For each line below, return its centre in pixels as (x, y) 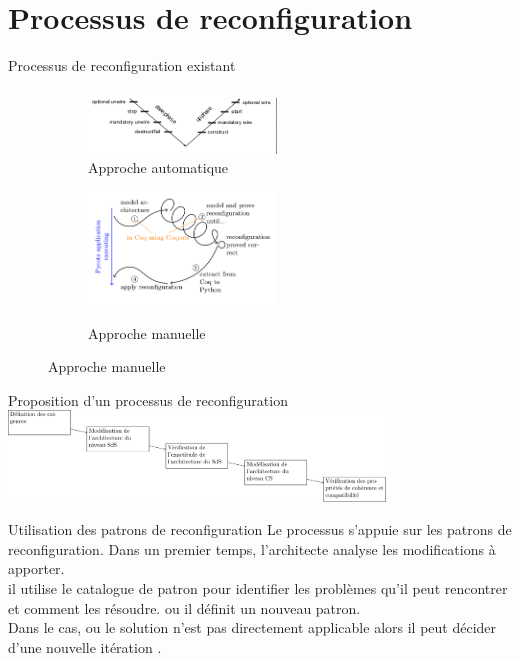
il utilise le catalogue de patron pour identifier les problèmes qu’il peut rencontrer (258, 587)
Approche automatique (158, 167)
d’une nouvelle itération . (85, 646)
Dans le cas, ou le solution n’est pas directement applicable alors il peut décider (252, 627)
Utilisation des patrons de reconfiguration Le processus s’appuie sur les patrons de (260, 529)
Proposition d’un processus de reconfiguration (148, 399)
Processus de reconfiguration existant (122, 65)
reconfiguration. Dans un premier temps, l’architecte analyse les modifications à (252, 548)
